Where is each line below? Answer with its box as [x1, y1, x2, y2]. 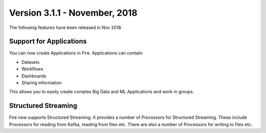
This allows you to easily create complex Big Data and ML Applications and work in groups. [9, 89, 194, 95]
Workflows [21, 66, 44, 72]
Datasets [21, 59, 39, 65]
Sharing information [21, 80, 62, 86]
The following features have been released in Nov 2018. [9, 25, 123, 30]
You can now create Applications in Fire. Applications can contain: [9, 50, 144, 56]
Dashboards [21, 73, 46, 79]
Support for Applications [9, 37, 87, 46]
